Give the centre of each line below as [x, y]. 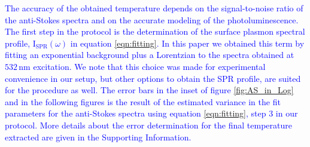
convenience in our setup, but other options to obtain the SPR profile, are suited [153, 78]
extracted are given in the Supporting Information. [98, 137]
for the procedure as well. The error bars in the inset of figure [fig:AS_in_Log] [149, 90]
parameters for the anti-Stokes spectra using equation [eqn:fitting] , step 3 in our [151, 113]
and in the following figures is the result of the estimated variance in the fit [143, 101]
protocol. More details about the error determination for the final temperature [148, 125]
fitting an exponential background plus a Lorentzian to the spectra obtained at [150, 55]
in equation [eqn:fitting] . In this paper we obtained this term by [187, 43]
